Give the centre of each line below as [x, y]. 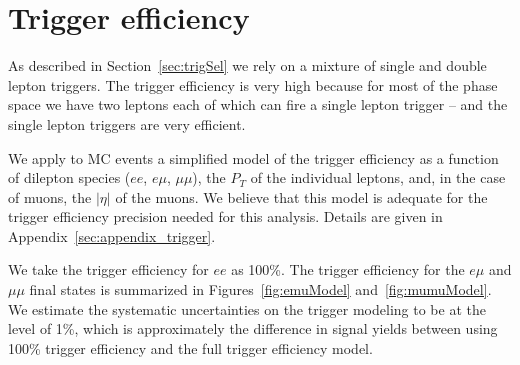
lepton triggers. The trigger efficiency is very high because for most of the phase [253, 84]
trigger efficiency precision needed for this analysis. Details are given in [225, 216]
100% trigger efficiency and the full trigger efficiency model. [190, 347]
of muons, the [50, 196]
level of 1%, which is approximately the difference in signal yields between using [253, 328]
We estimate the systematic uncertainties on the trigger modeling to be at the [247, 308]
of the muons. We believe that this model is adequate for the [301, 196]
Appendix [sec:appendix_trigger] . [112, 235]
